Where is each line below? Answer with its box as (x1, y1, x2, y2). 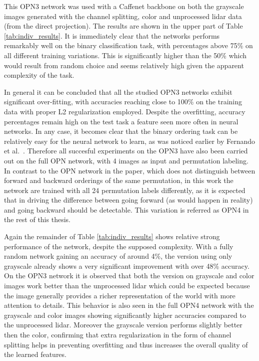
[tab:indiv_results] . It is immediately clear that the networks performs (4, 30, 220, 41)
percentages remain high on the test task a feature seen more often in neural (4, 116, 238, 126)
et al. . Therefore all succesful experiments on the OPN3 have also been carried (4, 145, 248, 156)
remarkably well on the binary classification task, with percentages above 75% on (4, 40, 253, 51)
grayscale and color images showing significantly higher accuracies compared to (4, 309, 246, 320)
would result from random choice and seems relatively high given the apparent (4, 60, 244, 70)
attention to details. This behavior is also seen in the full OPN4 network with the (4, 300, 254, 310)
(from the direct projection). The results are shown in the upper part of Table (4, 21, 243, 31)
